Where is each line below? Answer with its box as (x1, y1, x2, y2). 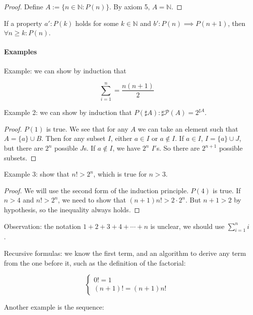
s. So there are (156, 143, 200, 153)
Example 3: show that (4, 169, 70, 179)
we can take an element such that (138, 123, 238, 134)
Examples (4, 46, 37, 57)
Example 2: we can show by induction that (4, 107, 132, 117)
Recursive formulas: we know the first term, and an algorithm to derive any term (4, 248, 246, 258)
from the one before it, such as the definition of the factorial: (4, 257, 186, 268)
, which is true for (93, 169, 147, 179)
